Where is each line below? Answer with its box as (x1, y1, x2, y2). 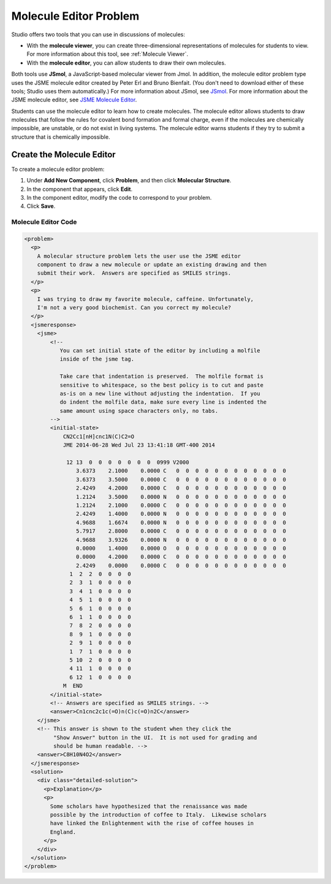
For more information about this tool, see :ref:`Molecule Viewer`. (26, 50, 189, 58)
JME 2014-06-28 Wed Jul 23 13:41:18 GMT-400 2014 (63, 442, 215, 448)
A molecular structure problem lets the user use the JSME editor (37, 252, 242, 259)
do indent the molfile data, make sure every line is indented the (59, 399, 267, 405)
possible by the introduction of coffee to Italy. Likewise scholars (50, 812, 267, 818)
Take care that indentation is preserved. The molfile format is (59, 373, 264, 380)
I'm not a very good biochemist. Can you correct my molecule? (37, 304, 232, 311)
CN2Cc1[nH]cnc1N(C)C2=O (63, 433, 135, 440)
